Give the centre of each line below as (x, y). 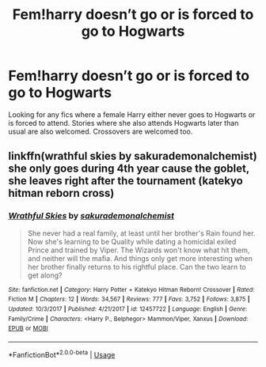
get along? (45, 275)
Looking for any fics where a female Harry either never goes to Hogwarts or (132, 114)
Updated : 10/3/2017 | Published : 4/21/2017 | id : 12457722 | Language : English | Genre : (128, 309)
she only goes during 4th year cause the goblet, (129, 169)
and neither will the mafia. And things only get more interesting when (140, 258)
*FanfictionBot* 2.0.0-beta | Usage (62, 354)
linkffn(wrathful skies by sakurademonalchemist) (133, 156)
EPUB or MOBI (28, 329)
